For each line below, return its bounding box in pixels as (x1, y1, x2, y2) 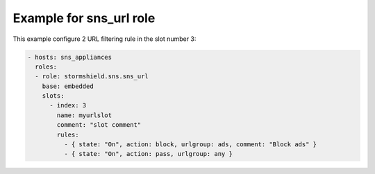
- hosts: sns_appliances (27, 53, 112, 61)
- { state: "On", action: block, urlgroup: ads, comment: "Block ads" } (63, 141, 317, 148)
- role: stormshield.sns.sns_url (35, 73, 149, 80)
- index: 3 (49, 101, 87, 110)
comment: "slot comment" (56, 121, 142, 129)
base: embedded (42, 82, 94, 90)
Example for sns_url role (12, 10, 156, 26)
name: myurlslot (56, 111, 112, 119)
